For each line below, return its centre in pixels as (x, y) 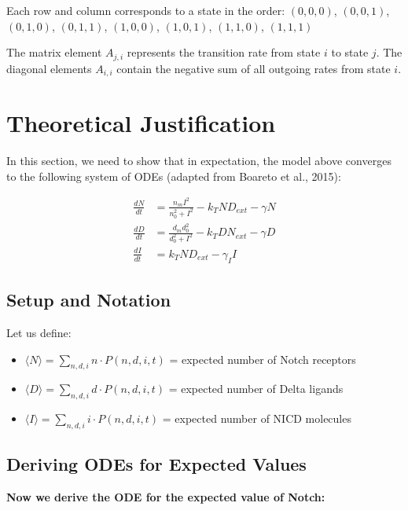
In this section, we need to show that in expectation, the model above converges (199, 161)
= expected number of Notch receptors (263, 359)
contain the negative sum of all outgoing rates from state (254, 68)
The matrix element (54, 52)
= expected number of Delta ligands (256, 389)
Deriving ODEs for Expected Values (156, 464)
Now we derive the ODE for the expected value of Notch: (166, 497)
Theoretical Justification (141, 123)
